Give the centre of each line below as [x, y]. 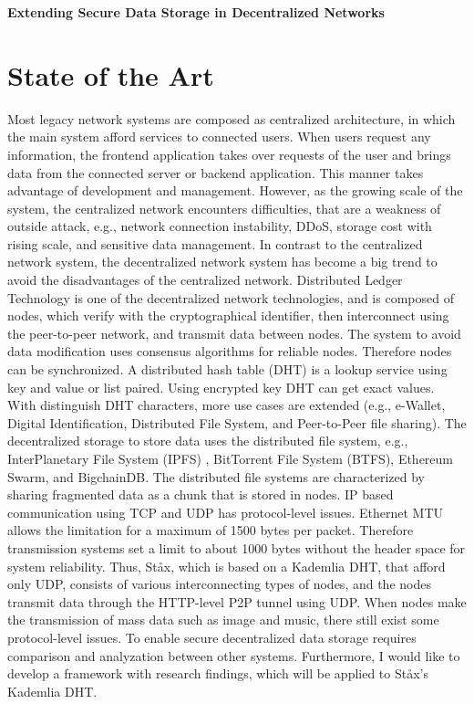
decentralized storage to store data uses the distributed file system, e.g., [208, 441]
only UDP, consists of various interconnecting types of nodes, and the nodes [219, 584]
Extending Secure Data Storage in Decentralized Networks [196, 12]
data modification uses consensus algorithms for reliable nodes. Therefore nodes [230, 351]
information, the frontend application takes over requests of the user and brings [229, 154]
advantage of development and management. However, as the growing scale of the [235, 190]
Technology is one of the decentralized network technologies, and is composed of [231, 297]
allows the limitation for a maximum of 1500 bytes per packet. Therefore [211, 530]
